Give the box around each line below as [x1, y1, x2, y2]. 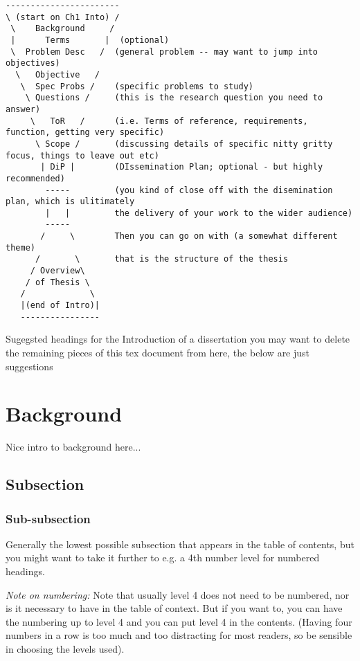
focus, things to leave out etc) [6, 150, 159, 161]
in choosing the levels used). [6, 642, 125, 656]
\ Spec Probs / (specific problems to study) [20, 81, 253, 91]
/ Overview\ [30, 266, 85, 276]
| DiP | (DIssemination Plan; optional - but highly [40, 162, 323, 172]
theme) [6, 242, 35, 253]
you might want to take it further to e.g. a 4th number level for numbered [6, 550, 320, 565]
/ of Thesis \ [25, 277, 90, 287]
